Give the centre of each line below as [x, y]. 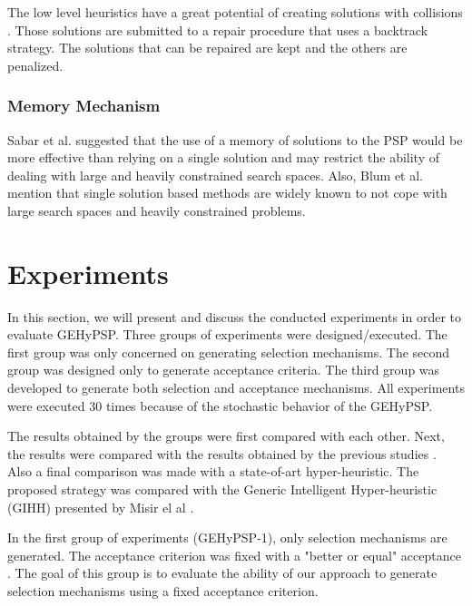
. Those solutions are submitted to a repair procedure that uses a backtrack [218, 29]
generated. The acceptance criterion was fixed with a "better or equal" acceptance [234, 555]
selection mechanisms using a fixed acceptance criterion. [163, 591]
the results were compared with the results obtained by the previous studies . [222, 453]
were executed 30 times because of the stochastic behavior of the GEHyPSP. [220, 405]
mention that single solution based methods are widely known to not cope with [227, 193]
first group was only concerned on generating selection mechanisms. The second [229, 352]
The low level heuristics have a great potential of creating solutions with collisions [235, 12]
